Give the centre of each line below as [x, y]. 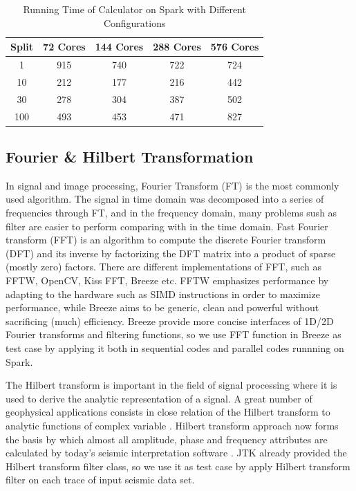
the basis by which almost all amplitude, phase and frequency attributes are [167, 439]
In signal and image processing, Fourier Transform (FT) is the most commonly [172, 185]
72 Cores [64, 47]
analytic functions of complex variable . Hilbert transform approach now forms [172, 425]
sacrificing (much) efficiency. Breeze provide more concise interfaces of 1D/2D [170, 321]
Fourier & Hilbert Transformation [130, 157]
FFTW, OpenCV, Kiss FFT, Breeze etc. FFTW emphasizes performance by [167, 280]
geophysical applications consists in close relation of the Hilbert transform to [168, 412]
